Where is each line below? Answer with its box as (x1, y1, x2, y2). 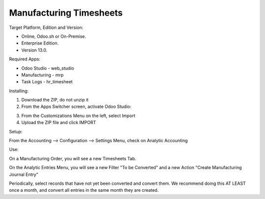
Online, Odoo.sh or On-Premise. (21, 33, 86, 39)
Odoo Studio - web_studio (21, 65, 75, 71)
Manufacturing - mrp (21, 72, 64, 78)
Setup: (9, 128, 23, 134)
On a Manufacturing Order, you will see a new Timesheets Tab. (9, 155, 136, 161)
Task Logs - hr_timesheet (21, 79, 73, 85)
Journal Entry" (9, 172, 39, 177)
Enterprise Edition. (21, 40, 59, 46)
